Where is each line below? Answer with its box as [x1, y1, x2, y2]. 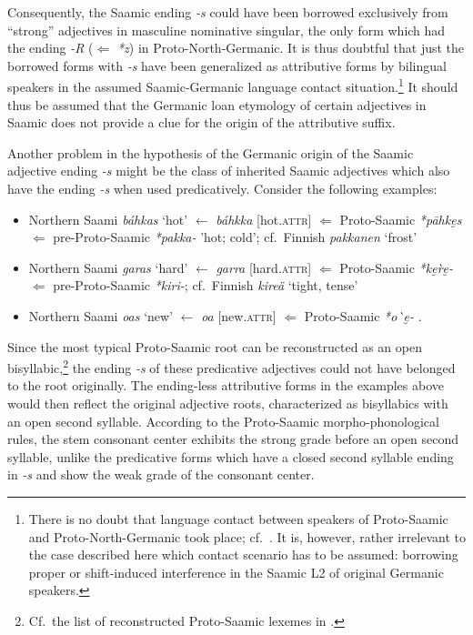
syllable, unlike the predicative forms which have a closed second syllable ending [7, 447, 454, 466]
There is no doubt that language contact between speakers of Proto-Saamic [28, 509, 448, 528]
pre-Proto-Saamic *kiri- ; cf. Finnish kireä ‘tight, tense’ [53, 276, 358, 295]
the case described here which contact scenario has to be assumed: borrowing [28, 545, 458, 564]
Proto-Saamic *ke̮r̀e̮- [339, 257, 453, 277]
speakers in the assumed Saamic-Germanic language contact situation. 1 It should [7, 75, 458, 96]
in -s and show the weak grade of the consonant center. [7, 465, 315, 484]
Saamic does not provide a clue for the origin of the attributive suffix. [7, 113, 396, 132]
